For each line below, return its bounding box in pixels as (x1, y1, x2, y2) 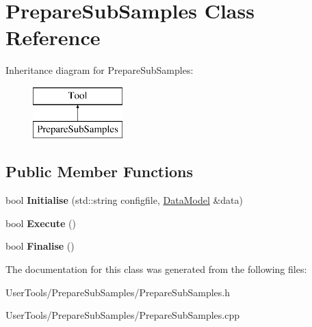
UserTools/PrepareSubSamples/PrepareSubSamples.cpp (5, 308, 240, 322)
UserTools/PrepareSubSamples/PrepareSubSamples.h (5, 285, 231, 299)
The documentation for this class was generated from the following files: (5, 262, 307, 276)
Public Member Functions (5, 161, 193, 182)
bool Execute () (5, 215, 76, 230)
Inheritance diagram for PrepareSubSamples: (5, 63, 194, 77)
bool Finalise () (5, 239, 75, 253)
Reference (5, 23, 101, 51)
